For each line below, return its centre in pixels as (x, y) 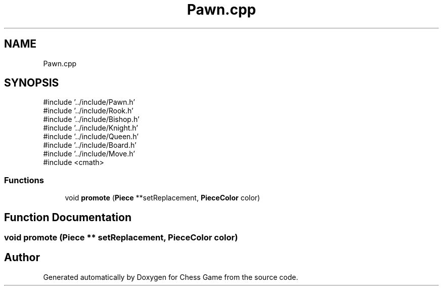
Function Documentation (68, 217)
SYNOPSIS (32, 83)
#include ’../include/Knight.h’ (91, 128)
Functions (24, 180)
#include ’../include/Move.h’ (89, 154)
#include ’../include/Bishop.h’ (91, 119)
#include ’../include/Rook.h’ (88, 111)
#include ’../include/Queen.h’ (91, 137)
